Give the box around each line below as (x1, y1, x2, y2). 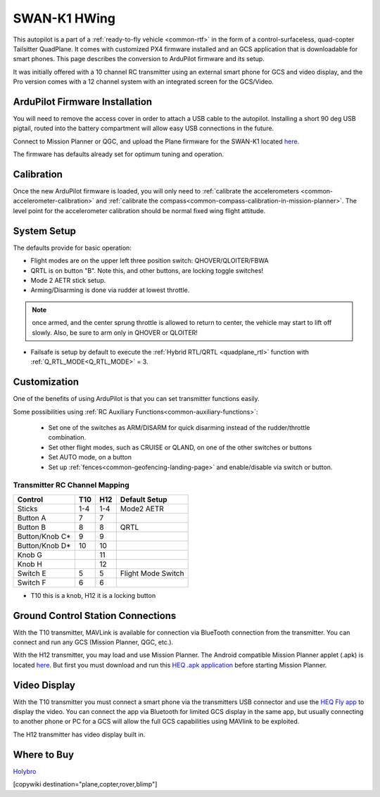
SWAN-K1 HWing (13, 11, 116, 26)
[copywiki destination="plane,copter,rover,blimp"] (13, 780, 158, 789)
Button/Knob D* (17, 540, 71, 550)
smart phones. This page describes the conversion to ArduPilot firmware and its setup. (13, 55, 265, 63)
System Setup (13, 225, 77, 237)
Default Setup (120, 495, 168, 504)
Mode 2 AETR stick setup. (30, 276, 106, 284)
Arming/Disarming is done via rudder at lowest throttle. (30, 286, 190, 295)
